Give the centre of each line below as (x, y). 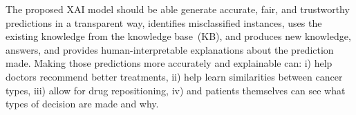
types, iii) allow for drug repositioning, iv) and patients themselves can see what (176, 90)
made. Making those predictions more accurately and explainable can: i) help (169, 63)
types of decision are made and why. (82, 104)
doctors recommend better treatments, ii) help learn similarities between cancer (174, 76)
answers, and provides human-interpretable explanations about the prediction (170, 49)
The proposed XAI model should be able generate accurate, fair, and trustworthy (178, 9)
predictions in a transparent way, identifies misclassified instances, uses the (164, 22)
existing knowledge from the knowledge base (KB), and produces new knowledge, (178, 36)
